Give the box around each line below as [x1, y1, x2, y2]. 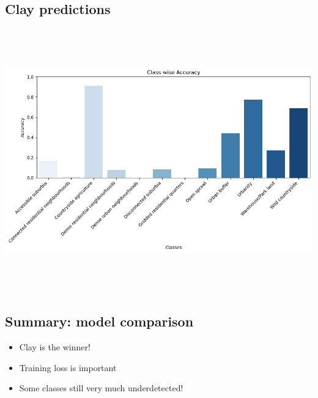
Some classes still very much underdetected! [19, 381, 183, 394]
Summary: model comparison [5, 312, 194, 331]
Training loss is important [19, 361, 117, 374]
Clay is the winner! [19, 341, 91, 353]
